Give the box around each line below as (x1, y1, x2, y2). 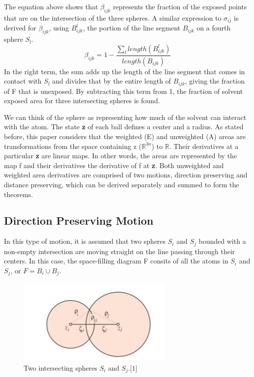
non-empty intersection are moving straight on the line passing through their (4, 246, 235, 256)
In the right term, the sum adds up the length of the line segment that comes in (4, 66, 245, 76)
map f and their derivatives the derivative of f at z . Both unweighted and (4, 160, 224, 170)
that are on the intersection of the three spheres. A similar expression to (4, 12, 222, 23)
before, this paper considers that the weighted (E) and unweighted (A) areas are (4, 131, 246, 141)
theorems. (4, 189, 33, 199)
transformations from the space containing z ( (4, 141, 141, 151)
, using (49, 23, 69, 33)
